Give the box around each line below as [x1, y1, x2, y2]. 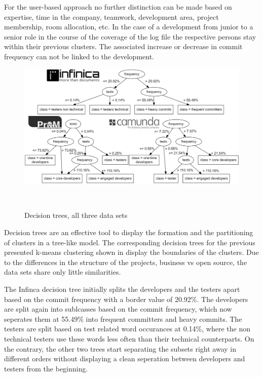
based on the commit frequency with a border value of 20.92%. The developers [4, 293, 248, 304]
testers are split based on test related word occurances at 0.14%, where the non [4, 323, 250, 334]
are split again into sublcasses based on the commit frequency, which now [4, 304, 232, 314]
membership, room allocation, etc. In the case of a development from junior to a [4, 21, 253, 32]
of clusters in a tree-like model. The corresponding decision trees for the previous [4, 237, 255, 247]
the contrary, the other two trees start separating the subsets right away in [4, 343, 237, 354]
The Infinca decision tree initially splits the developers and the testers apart [4, 284, 240, 294]
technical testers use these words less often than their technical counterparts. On [4, 333, 254, 344]
